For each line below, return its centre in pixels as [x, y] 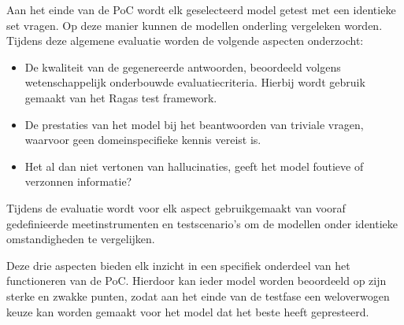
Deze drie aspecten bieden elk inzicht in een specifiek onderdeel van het [178, 265]
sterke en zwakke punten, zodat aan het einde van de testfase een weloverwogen [198, 295]
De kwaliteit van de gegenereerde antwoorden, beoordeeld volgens [183, 66]
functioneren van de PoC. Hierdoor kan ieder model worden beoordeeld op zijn [196, 281]
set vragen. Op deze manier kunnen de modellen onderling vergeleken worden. [195, 25]
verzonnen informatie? [78, 181]
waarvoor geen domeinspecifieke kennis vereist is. [143, 140]
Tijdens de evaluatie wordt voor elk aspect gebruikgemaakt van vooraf [176, 207]
